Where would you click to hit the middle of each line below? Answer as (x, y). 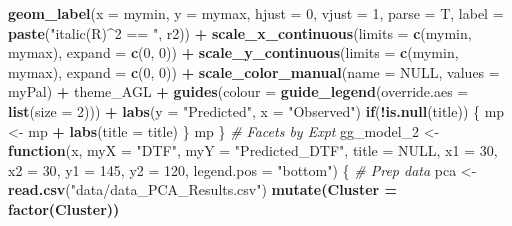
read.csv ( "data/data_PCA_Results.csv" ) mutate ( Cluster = (203, 189)
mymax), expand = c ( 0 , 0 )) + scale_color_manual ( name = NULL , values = (254, 71)
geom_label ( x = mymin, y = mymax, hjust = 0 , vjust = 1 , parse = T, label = (256, 13)
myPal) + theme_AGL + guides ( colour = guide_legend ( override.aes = (238, 91)
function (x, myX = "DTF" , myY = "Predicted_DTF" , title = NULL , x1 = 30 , (253, 150)
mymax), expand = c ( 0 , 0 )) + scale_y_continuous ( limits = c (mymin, (233, 52)
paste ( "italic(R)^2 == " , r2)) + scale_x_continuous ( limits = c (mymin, (240, 32)
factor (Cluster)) (64, 208)
